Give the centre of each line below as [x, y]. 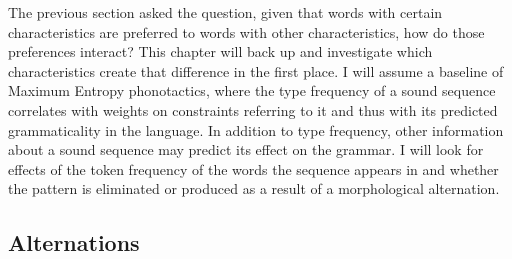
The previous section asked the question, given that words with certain [225, 12]
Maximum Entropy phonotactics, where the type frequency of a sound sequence [252, 90]
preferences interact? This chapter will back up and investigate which [220, 51]
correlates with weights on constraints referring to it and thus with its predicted [253, 109]
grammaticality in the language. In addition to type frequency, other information [256, 129]
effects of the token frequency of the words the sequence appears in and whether [253, 168]
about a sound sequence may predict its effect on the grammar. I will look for [246, 149]
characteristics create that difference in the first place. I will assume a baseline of [256, 70]
